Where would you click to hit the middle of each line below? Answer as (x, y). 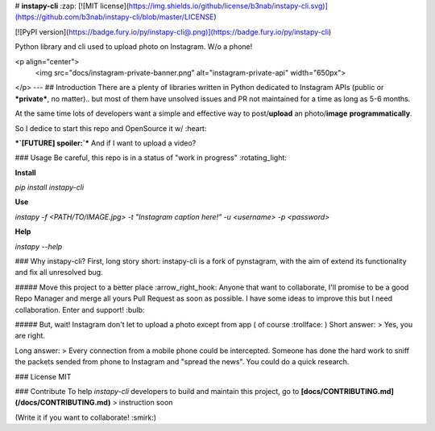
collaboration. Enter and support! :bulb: (80, 310)
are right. (30, 336)
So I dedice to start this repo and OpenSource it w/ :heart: (111, 128)
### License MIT (43, 376)
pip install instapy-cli (50, 187)
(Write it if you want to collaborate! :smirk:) (86, 417)
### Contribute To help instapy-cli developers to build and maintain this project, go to (157, 391)
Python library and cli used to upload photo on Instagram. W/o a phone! (134, 47)
